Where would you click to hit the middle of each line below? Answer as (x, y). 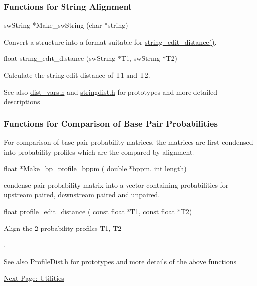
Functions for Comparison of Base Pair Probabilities (111, 123)
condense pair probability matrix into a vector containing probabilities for (116, 185)
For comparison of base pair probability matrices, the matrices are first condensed (128, 142)
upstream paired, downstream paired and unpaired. (82, 195)
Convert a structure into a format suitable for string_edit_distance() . (110, 41)
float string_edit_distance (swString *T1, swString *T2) (91, 58)
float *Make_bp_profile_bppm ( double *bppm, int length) (95, 168)
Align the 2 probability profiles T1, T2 (63, 228)
